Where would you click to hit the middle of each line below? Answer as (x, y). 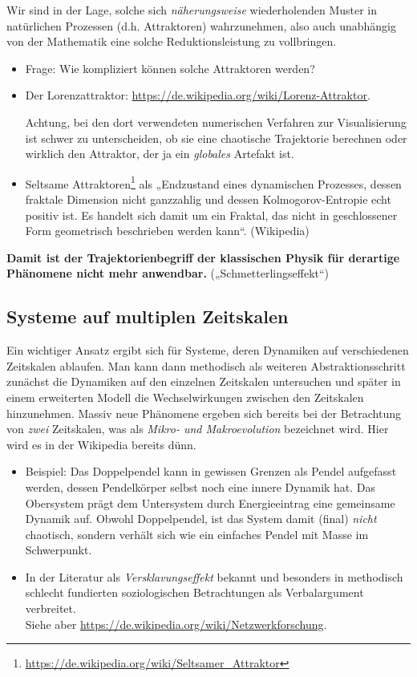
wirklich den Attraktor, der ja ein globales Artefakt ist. (160, 154)
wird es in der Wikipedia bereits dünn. (101, 444)
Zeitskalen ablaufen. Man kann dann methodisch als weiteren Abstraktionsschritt (206, 365)
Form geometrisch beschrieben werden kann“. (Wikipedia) (167, 231)
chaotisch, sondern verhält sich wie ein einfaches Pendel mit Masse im (197, 534)
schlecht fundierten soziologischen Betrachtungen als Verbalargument (194, 592)
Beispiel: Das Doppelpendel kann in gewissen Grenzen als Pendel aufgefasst (211, 471)
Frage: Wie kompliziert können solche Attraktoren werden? (170, 68)
